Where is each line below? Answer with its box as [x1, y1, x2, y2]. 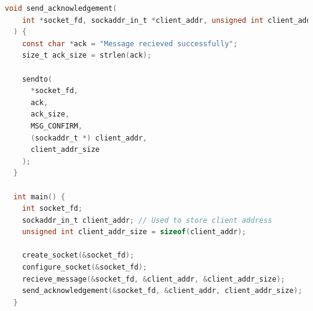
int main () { [13, 192, 66, 201]
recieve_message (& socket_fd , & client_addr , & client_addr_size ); [22, 274, 285, 283]
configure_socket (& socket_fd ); [22, 263, 147, 272]
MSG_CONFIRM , [30, 121, 82, 130]
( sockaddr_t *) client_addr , [30, 133, 147, 142]
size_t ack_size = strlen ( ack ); [22, 51, 152, 60]
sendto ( [22, 74, 52, 83]
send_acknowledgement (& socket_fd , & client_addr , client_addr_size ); [22, 286, 303, 295]
